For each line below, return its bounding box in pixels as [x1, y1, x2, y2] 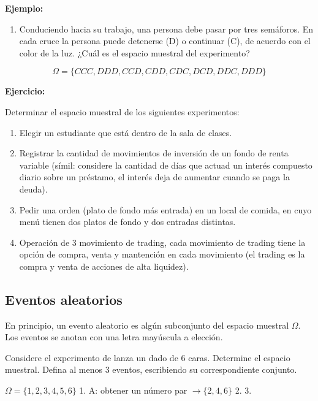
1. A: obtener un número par [79, 384, 187, 397]
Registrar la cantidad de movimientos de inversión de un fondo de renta [19, 147, 289, 159]
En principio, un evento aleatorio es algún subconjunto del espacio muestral [5, 318, 289, 331]
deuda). [19, 182, 48, 195]
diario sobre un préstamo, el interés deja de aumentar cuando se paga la [19, 170, 290, 183]
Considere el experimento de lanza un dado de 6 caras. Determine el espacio [5, 351, 290, 364]
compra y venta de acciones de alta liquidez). [19, 259, 189, 272]
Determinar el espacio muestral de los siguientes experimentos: [5, 105, 240, 118]
